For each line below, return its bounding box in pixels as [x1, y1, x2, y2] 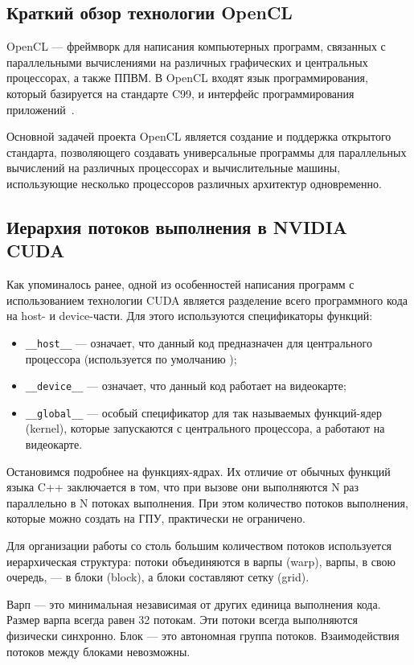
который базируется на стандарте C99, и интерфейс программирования [6, 84, 355, 101]
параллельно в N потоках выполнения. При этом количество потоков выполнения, [6, 494, 408, 511]
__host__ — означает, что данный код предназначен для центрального [25, 334, 372, 351]
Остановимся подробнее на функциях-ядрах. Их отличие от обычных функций [6, 462, 391, 479]
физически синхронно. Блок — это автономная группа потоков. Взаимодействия [6, 627, 400, 644]
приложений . [6, 101, 75, 117]
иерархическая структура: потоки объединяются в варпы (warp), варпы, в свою [6, 552, 396, 569]
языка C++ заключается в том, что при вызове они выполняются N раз [6, 478, 359, 495]
